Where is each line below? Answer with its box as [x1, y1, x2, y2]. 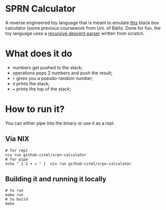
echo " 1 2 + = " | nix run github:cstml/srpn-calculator [5, 161, 132, 166]
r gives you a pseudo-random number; [12, 75, 94, 81]
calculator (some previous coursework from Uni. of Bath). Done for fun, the [5, 25, 161, 31]
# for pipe [5, 157, 28, 162]
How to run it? [5, 103, 65, 115]
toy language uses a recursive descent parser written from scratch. [5, 30, 145, 36]
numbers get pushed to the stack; [12, 64, 83, 70]
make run [5, 192, 24, 197]
